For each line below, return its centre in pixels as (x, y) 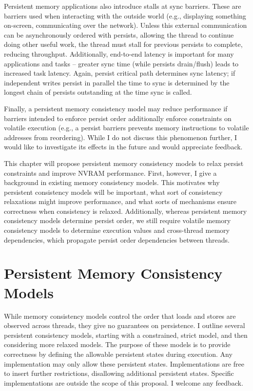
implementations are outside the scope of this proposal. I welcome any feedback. (124, 382)
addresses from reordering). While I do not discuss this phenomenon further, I (121, 137)
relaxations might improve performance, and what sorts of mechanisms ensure (120, 201)
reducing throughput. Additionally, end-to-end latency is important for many (119, 53)
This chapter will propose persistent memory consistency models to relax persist (124, 163)
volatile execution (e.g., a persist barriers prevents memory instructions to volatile (126, 128)
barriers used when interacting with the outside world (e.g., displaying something (125, 15)
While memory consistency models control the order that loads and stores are (120, 316)
